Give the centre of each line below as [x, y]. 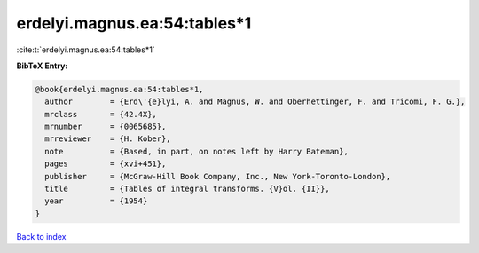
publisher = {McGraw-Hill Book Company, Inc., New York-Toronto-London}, [218, 176]
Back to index [41, 236]
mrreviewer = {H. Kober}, [108, 139]
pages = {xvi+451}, [106, 164]
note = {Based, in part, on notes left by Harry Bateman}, [197, 151]
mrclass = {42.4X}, [101, 114]
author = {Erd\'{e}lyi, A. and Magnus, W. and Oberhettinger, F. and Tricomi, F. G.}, [255, 102]
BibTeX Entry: [42, 66]
